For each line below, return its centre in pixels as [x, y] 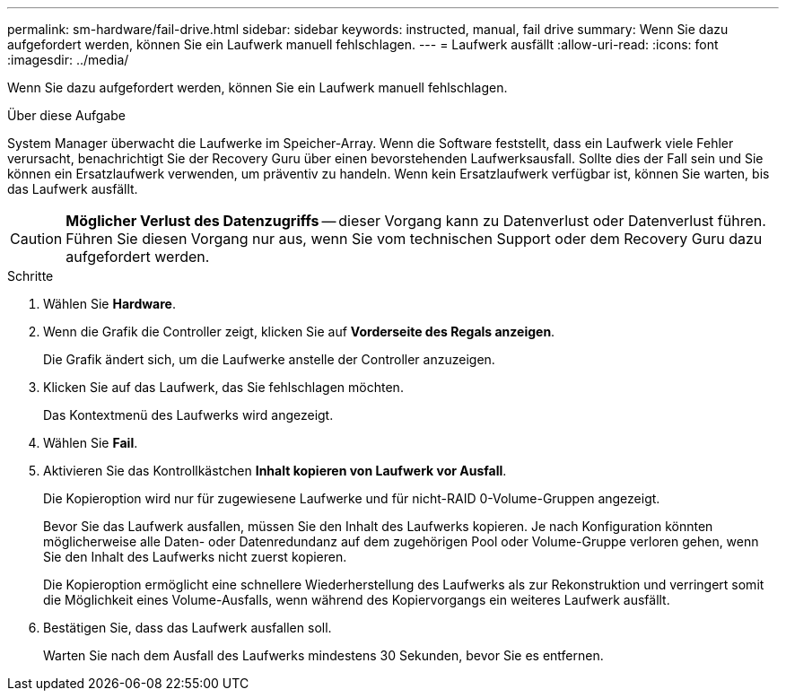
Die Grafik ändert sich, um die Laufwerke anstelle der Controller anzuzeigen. [269, 359]
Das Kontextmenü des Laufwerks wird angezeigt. [188, 415]
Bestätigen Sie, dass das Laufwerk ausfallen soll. [188, 628]
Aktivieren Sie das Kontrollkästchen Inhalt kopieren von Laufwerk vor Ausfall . [275, 471]
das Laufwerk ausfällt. [73, 189]
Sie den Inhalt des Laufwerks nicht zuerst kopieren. [195, 557]
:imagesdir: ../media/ [68, 60]
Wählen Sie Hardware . [109, 304]
